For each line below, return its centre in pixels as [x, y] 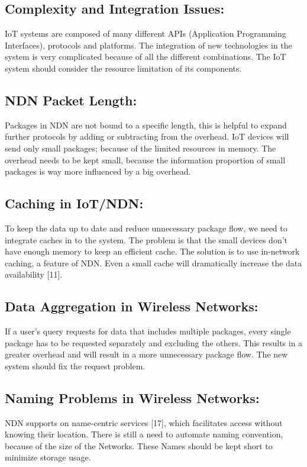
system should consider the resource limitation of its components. [123, 68]
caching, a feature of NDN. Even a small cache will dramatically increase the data [153, 263]
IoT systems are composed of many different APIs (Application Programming [146, 33]
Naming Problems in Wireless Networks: [132, 397]
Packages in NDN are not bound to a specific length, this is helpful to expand [146, 125]
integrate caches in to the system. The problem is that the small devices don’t [146, 239]
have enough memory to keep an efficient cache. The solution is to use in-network [152, 251]
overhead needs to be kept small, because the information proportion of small [145, 160]
